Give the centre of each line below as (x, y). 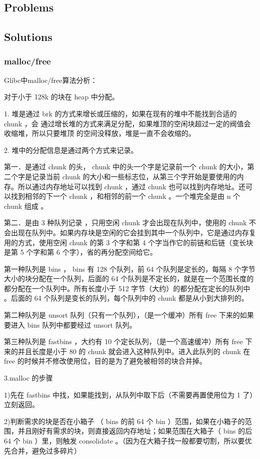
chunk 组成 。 (26, 206)
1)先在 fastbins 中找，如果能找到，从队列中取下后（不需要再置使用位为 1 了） (129, 394)
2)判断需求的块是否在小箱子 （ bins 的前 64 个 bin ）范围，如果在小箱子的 (124, 421)
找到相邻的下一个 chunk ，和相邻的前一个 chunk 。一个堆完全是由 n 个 (125, 196)
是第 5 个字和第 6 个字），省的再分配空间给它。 (80, 252)
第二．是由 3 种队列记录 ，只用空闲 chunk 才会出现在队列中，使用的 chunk (125, 223)
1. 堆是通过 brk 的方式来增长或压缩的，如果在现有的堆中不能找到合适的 (120, 113)
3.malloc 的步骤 (28, 378)
